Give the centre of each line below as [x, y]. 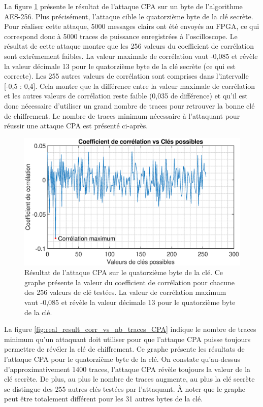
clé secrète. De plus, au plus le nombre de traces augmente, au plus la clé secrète [129, 379]
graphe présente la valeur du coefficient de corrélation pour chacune [130, 282]
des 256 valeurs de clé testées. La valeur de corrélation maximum [125, 292]
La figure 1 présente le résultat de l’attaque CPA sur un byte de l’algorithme [123, 6]
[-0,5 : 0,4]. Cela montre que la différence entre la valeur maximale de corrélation [130, 86]
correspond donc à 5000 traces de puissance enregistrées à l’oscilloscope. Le [121, 36]
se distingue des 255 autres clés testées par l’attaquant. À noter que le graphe [125, 388]
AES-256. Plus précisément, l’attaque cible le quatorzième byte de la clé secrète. [129, 16]
